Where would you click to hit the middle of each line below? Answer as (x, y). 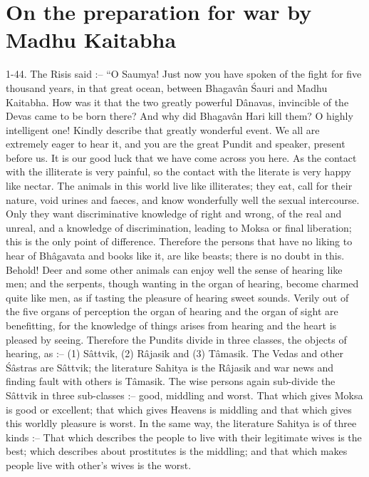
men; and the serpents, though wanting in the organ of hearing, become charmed (182, 283)
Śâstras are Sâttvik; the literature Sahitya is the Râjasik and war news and (170, 367)
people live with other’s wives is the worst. (99, 465)
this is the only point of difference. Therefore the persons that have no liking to (179, 241)
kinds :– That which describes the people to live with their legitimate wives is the (184, 437)
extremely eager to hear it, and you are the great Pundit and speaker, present (176, 144)
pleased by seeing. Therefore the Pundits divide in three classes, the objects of (176, 339)
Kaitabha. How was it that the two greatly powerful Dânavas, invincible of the (177, 102)
